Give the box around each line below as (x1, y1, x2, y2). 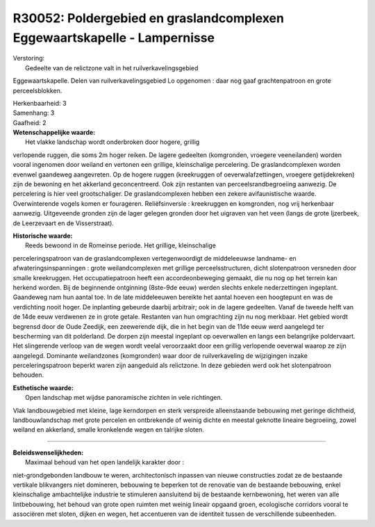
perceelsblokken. (12, 86, 62, 95)
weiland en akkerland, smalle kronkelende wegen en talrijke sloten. (12, 425, 204, 434)
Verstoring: (12, 54, 45, 63)
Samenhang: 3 (12, 108, 55, 117)
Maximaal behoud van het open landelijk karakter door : (25, 458, 185, 467)
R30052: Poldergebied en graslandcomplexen (12, 10, 285, 26)
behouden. (12, 371, 44, 379)
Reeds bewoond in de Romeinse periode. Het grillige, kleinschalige (25, 241, 217, 250)
